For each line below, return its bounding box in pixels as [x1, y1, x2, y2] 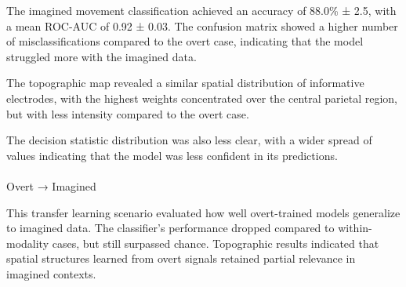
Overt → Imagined [6, 177, 96, 194]
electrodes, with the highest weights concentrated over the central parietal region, [6, 89, 397, 106]
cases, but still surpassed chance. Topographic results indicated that [52, 234, 379, 251]
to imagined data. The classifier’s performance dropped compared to [6, 220, 335, 236]
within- [338, 220, 372, 236]
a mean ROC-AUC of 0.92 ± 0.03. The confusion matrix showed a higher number [6, 17, 398, 34]
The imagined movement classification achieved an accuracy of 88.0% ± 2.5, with [6, 2, 397, 18]
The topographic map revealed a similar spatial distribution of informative [6, 74, 364, 91]
